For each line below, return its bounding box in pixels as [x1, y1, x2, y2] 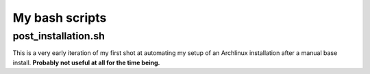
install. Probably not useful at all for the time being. [12, 58, 160, 67]
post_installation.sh [12, 30, 106, 42]
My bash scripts [12, 10, 107, 25]
